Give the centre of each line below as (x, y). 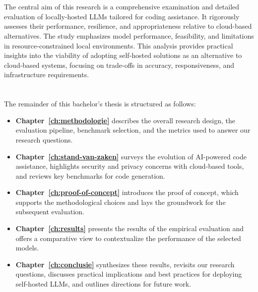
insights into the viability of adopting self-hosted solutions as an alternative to (123, 55)
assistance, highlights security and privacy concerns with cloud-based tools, (130, 166)
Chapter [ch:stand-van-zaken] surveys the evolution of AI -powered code (131, 156)
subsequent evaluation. (50, 212)
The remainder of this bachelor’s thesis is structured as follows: (100, 104)
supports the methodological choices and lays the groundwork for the (121, 202)
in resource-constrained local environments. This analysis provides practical (119, 45)
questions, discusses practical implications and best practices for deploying (129, 274)
